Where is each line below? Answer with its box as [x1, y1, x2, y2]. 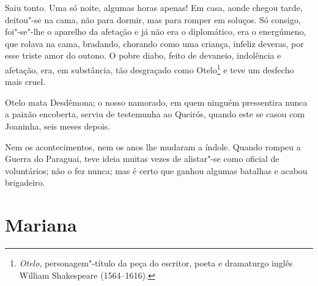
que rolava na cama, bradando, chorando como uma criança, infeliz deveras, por [5, 37, 304, 50]
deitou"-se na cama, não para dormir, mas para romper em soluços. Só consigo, [5, 13, 301, 26]
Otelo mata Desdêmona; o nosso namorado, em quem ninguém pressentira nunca [5, 95, 308, 108]
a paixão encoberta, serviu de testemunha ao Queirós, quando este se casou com [5, 108, 305, 120]
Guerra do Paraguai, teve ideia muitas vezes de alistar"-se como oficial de [5, 152, 279, 165]
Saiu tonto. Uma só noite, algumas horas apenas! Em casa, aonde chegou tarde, [5, 1, 303, 13]
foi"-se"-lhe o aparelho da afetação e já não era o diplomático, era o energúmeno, [5, 25, 306, 38]
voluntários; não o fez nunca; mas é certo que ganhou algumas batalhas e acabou [5, 164, 308, 177]
